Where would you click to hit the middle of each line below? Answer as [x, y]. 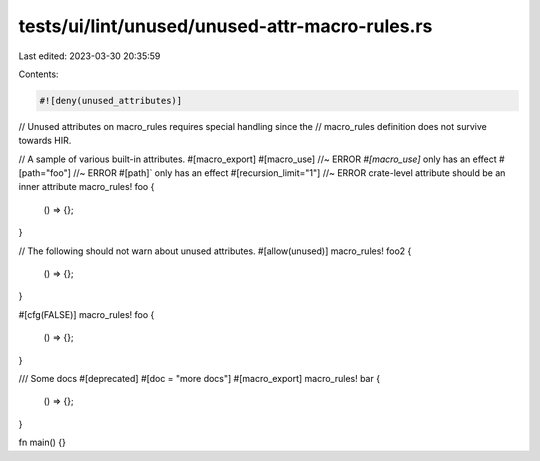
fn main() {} [42, 442]
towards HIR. [45, 141]
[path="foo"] [45, 173]
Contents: [38, 74]
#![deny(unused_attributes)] [111, 100]
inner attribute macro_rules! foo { [86, 187]
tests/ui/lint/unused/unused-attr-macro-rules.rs [225, 26]
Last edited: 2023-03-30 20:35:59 [89, 56]
